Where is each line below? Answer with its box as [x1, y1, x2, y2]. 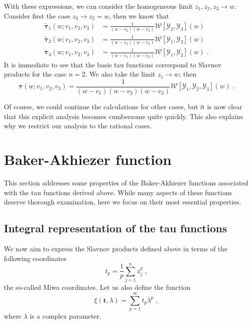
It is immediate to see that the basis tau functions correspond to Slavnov [4, 59, 222, 69]
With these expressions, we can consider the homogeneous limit [4, 1, 193, 11]
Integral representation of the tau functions [4, 221, 227, 236]
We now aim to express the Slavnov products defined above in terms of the [4, 243, 228, 253]
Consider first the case [4, 10, 71, 20]
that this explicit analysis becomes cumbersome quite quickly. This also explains [4, 111, 243, 121]
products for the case [4, 69, 67, 79]
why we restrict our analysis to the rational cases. [4, 121, 152, 131]
